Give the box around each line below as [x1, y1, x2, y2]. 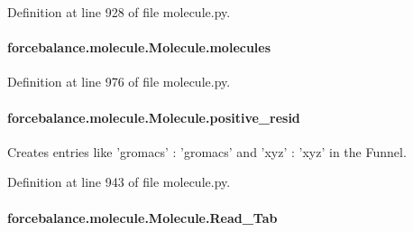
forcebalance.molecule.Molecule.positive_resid [7, 107, 300, 126]
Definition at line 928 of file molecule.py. [7, 3, 231, 21]
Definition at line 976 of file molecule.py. [7, 72, 231, 91]
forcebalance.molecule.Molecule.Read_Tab [7, 208, 278, 227]
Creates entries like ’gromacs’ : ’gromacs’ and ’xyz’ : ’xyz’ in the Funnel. [7, 142, 407, 161]
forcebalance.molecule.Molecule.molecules [7, 38, 271, 57]
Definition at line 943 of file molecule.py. [7, 172, 231, 191]
